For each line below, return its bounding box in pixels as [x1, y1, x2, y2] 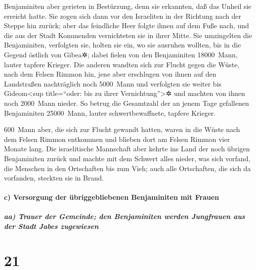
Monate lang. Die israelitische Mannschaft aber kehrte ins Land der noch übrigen [4, 143, 250, 154]
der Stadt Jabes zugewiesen [4, 221, 99, 231]
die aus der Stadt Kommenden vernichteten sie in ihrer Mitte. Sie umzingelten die [4, 30, 252, 40]
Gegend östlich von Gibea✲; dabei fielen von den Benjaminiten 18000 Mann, [4, 49, 238, 59]
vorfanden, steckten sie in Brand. [4, 173, 104, 183]
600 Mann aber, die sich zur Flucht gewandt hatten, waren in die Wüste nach [4, 124, 240, 135]
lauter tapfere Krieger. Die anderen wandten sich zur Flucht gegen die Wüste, [4, 59, 240, 69]
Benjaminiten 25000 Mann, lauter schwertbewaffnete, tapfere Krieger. [4, 107, 216, 118]
